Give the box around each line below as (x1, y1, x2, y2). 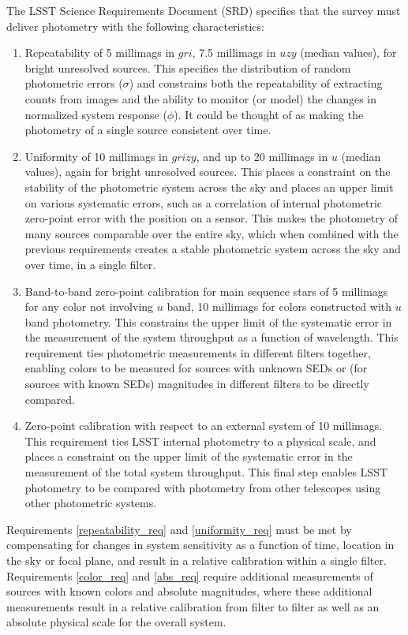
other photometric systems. (24, 495, 157, 511)
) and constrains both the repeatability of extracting (129, 75, 383, 92)
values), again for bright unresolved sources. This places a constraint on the (24, 163, 391, 180)
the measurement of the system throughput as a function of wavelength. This (24, 329, 399, 346)
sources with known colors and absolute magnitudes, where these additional (6, 583, 372, 600)
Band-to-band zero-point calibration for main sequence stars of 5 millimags (24, 282, 388, 299)
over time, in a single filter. (24, 256, 156, 272)
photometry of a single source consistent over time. (24, 121, 271, 138)
